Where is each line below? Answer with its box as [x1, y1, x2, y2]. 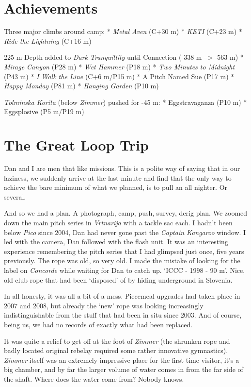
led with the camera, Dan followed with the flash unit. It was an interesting [4, 236, 228, 247]
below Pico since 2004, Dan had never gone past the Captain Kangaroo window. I [4, 227, 246, 237]
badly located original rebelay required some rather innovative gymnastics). [4, 345, 228, 355]
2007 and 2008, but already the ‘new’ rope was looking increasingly [4, 300, 204, 310]
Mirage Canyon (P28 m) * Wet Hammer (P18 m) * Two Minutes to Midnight [4, 61, 235, 71]
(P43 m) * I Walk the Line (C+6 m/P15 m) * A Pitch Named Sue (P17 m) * [4, 71, 235, 81]
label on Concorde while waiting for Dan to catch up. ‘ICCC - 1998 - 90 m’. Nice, [4, 265, 245, 275]
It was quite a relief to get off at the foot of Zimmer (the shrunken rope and [4, 336, 230, 346]
